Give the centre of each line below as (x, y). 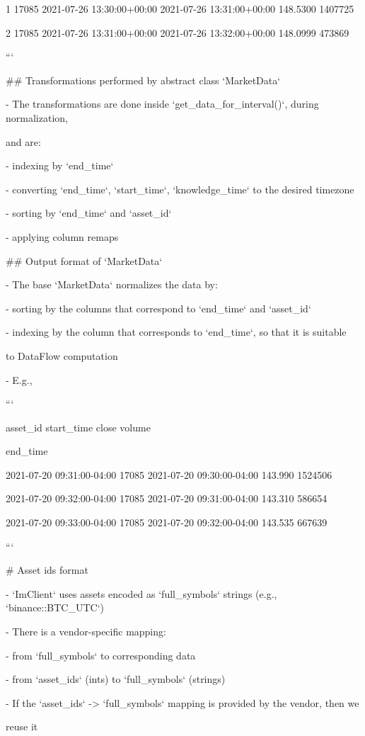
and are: (23, 141)
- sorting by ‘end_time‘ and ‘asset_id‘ (89, 213)
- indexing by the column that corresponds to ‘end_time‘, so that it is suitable (176, 332)
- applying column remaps (62, 236)
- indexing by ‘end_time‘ (60, 165)
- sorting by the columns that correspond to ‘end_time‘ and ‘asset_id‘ (158, 308)
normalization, (37, 117)
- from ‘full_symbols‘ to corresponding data (101, 655)
